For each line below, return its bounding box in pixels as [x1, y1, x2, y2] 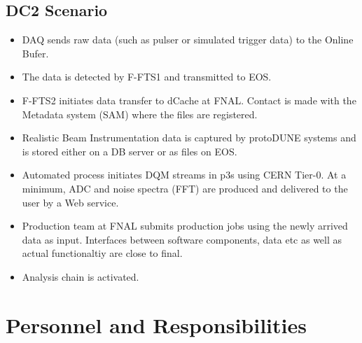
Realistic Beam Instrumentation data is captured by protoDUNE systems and [22, 130, 356, 145]
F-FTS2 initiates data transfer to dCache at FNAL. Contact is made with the [22, 92, 356, 107]
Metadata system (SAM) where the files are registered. [22, 106, 258, 121]
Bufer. [22, 45, 49, 60]
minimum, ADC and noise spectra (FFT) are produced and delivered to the [22, 181, 348, 195]
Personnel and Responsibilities [6, 310, 307, 339]
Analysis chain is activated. [22, 269, 139, 283]
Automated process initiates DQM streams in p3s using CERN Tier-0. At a [22, 167, 347, 182]
